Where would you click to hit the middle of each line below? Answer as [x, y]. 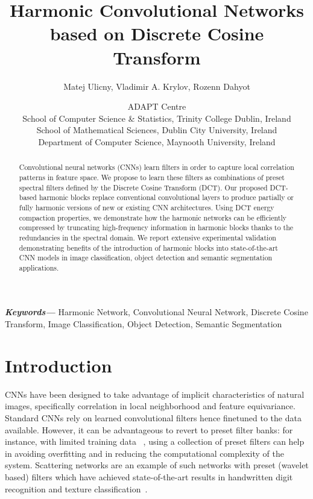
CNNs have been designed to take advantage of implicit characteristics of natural [155, 394]
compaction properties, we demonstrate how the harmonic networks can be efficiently [153, 217]
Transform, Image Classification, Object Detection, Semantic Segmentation [144, 324]
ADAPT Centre [157, 106]
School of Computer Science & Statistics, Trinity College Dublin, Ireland [157, 118]
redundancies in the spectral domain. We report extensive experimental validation [147, 237]
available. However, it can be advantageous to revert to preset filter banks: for [149, 429]
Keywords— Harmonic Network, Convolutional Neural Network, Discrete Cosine [156, 312]
